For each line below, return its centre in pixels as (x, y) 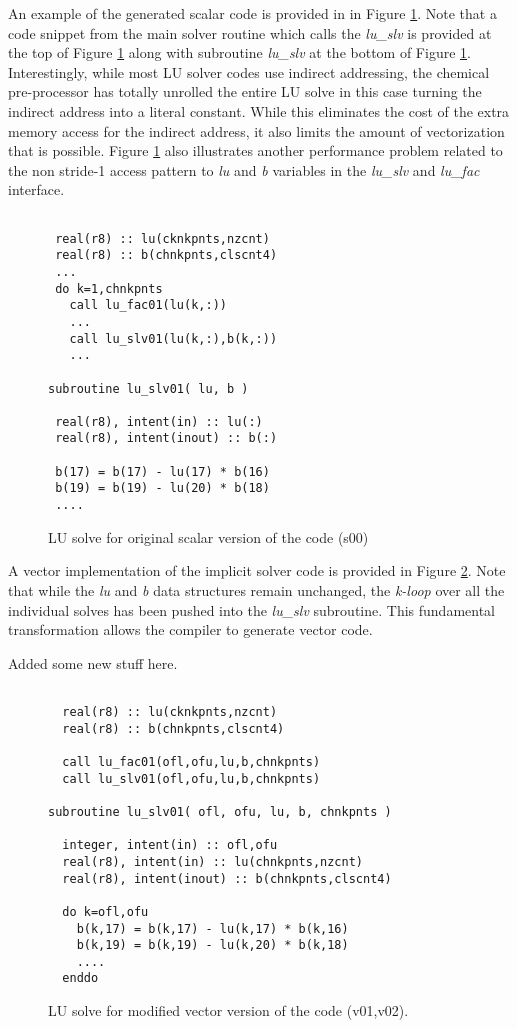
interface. (36, 189)
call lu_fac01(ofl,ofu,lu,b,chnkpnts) (191, 761)
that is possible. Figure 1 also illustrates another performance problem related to (255, 150)
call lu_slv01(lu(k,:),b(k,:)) (173, 338)
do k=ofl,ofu (105, 911)
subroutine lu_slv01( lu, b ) (148, 388)
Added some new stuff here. (93, 662)
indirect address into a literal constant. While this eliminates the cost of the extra (259, 110)
